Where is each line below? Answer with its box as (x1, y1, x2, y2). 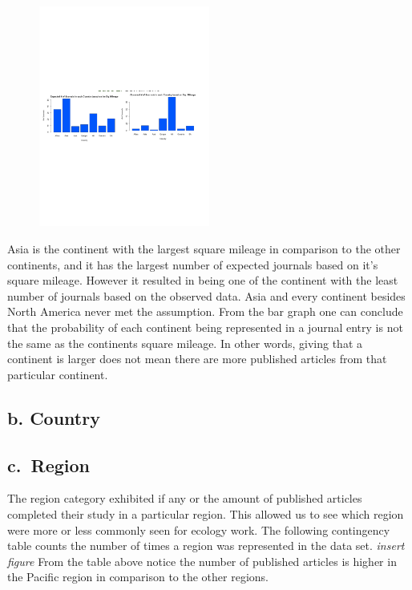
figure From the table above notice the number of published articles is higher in (7, 552, 397, 569)
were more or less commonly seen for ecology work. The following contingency (7, 521, 390, 538)
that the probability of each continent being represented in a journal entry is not (7, 319, 403, 335)
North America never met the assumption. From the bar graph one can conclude (7, 303, 403, 320)
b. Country (7, 405, 100, 430)
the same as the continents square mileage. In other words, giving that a (7, 334, 363, 351)
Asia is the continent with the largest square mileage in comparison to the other (7, 240, 401, 257)
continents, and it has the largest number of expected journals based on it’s (7, 256, 378, 273)
